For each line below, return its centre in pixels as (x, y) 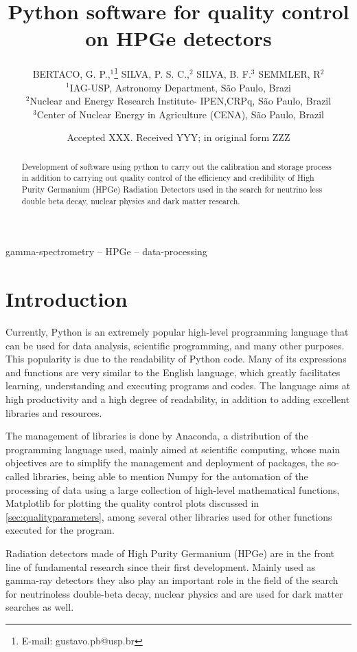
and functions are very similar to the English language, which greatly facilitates (173, 372)
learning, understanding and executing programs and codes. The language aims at (178, 385)
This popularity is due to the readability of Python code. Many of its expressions (176, 359)
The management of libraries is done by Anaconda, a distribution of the (157, 436)
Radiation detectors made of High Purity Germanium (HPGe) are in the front (170, 553)
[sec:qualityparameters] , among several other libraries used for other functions (169, 516)
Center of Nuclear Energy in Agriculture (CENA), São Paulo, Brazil (180, 114)
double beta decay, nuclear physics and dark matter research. (131, 200)
